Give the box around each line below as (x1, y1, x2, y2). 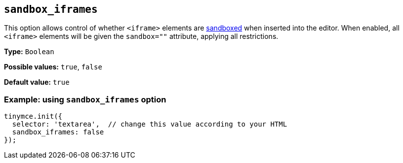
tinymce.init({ (4, 112, 63, 121)
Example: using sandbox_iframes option (4, 94, 166, 104)
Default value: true (4, 78, 70, 87)
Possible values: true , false (4, 63, 102, 71)
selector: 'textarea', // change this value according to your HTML (12, 120, 287, 129)
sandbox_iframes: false (12, 128, 104, 136)
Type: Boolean (4, 47, 54, 56)
